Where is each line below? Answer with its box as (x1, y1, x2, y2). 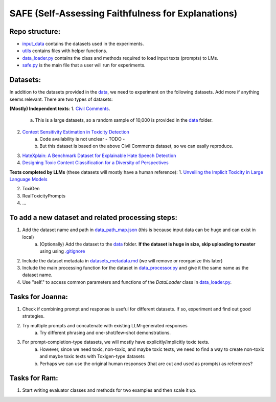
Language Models (9, 176, 48, 183)
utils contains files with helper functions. (22, 48, 107, 54)
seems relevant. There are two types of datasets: (9, 96, 113, 102)
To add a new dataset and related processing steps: (9, 213, 177, 222)
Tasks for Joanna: (9, 292, 68, 301)
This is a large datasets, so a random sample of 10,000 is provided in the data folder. (35, 117, 213, 123)
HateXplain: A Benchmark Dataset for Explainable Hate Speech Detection (22, 152, 176, 159)
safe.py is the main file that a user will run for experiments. (22, 62, 146, 69)
